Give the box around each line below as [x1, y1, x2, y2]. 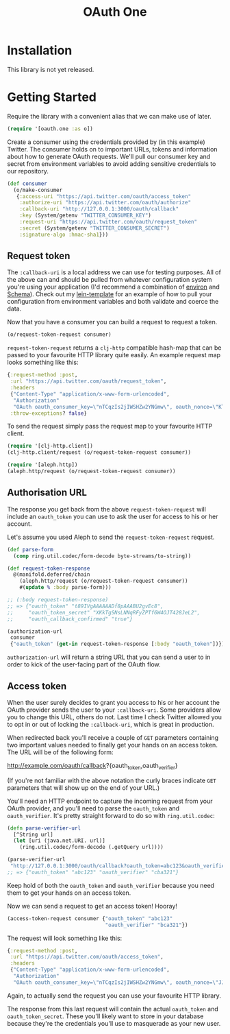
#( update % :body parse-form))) [19, 584, 112, 591]
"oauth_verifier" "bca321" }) [105, 922, 188, 928]
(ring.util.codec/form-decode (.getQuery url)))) [19, 844, 164, 851]
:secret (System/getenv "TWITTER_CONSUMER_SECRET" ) [19, 224, 170, 232]
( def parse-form [7, 546, 53, 553]
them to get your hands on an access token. [7, 889, 131, 897]
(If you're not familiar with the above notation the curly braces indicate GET [7, 776, 217, 784]
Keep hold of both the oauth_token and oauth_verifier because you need [7, 881, 214, 889]
